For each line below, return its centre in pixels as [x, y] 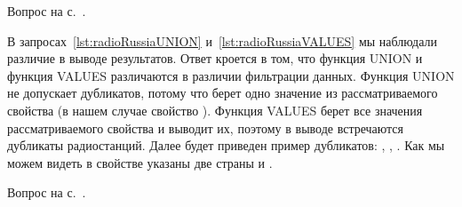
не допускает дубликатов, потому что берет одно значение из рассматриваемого [223, 93]
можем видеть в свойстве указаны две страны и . [140, 162]
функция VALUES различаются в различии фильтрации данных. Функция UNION [231, 75]
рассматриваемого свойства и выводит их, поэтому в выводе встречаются [206, 127]
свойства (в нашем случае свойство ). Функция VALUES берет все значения [215, 110]
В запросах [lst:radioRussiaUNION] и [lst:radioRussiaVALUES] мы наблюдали [222, 40]
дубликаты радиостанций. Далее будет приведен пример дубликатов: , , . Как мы [226, 145]
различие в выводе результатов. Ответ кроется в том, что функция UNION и [215, 58]
